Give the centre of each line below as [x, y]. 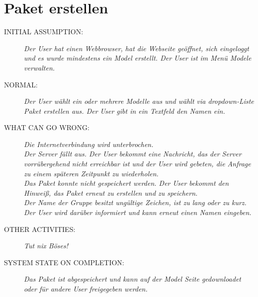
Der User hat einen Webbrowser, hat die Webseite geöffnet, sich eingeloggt [136, 48]
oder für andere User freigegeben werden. [86, 289]
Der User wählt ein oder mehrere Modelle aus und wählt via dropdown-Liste [139, 101]
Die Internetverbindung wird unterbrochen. [89, 144]
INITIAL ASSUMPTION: [44, 32]
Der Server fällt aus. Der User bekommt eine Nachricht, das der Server [133, 154]
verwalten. [40, 67]
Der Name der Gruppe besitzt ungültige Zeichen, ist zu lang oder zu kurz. [135, 202]
